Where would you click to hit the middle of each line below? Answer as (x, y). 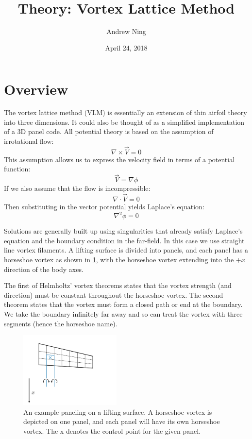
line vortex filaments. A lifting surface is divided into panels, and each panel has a (126, 250)
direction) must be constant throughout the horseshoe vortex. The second (114, 295)
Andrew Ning (126, 31)
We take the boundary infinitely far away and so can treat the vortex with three (123, 313)
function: (17, 169)
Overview (36, 89)
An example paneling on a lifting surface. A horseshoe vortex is (118, 412)
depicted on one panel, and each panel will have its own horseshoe (122, 421)
